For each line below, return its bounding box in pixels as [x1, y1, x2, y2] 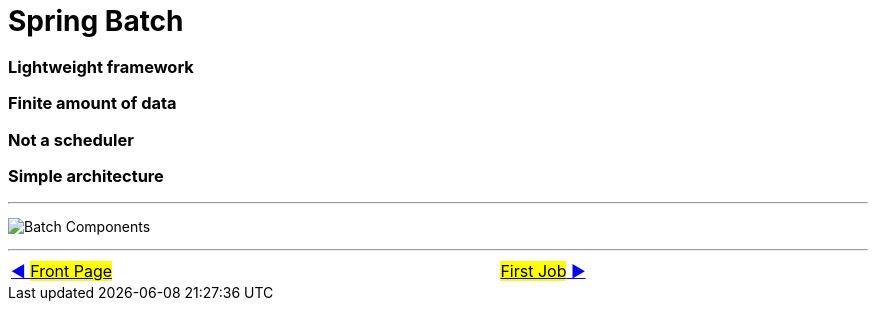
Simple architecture [8, 165, 164, 186]
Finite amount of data [8, 93, 177, 114]
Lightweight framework [8, 56, 194, 77]
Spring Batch [8, 4, 184, 38]
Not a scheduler [8, 129, 134, 150]
